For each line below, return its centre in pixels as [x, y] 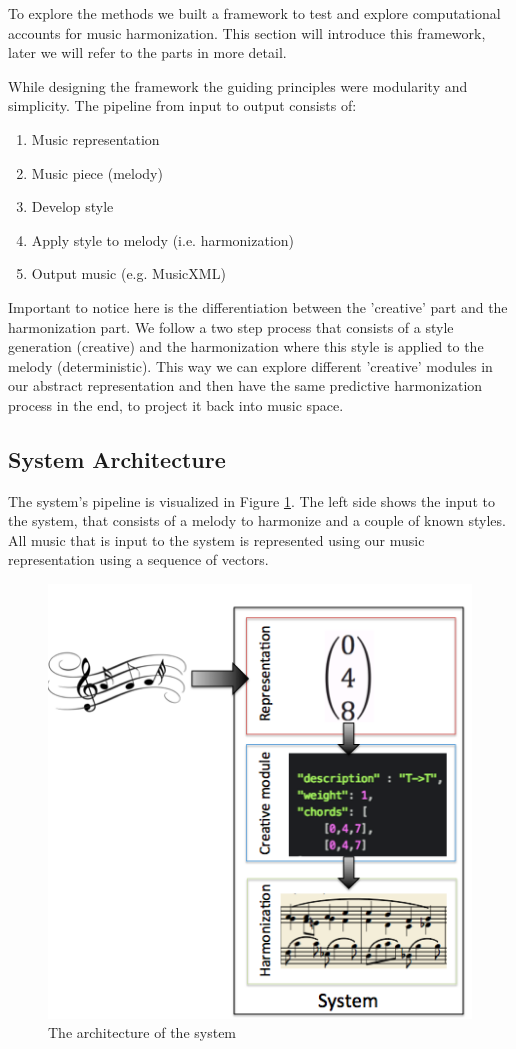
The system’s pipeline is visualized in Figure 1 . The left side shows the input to [251, 500]
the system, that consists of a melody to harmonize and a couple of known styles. [257, 520]
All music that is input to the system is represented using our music [216, 539]
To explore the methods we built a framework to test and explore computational [254, 13]
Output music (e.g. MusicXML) [128, 273]
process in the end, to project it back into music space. [176, 404]
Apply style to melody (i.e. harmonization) [163, 239]
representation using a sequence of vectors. [138, 559]
